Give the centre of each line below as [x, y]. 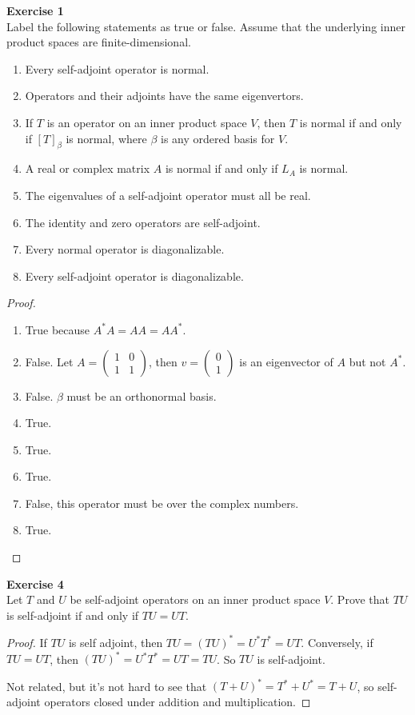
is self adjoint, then [116, 642]
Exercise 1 [35, 10]
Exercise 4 [35, 583]
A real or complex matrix [88, 168]
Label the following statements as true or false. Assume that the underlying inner [206, 26]
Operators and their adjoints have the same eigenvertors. [164, 96]
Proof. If [27, 642]
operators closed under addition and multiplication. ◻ [178, 701]
